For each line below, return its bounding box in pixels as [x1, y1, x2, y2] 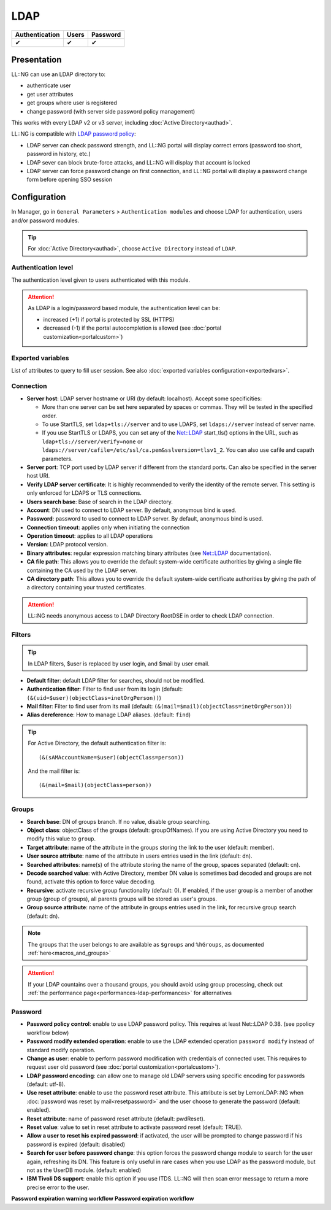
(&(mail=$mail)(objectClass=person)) [39, 781, 153, 789]
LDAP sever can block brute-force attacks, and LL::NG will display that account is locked [26, 158, 251, 166]
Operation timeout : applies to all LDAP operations [26, 532, 153, 540]
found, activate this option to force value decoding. [26, 878, 156, 885]
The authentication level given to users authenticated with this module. [11, 276, 190, 284]
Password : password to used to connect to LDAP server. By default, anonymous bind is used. [26, 515, 264, 522]
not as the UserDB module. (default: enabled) [26, 1166, 142, 1174]
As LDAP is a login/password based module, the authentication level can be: [28, 304, 221, 312]
